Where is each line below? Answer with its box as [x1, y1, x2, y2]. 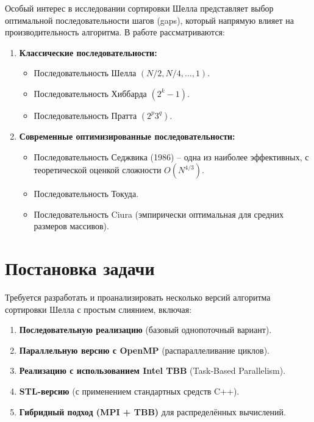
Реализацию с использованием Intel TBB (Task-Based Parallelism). [19, 364, 286, 377]
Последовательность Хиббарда [34, 87, 147, 99]
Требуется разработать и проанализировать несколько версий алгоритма [5, 291, 271, 304]
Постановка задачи [5, 256, 155, 281]
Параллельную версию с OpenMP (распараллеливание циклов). [19, 343, 269, 356]
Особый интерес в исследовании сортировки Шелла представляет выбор [5, 2, 274, 14]
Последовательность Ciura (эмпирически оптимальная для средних [34, 207, 284, 220]
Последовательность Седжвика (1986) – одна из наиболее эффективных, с [34, 150, 309, 163]
